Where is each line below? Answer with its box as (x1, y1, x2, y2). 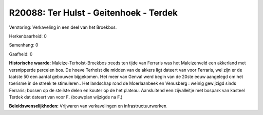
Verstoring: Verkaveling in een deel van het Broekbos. (9, 24, 117, 30)
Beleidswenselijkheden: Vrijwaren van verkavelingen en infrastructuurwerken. (9, 103, 168, 109)
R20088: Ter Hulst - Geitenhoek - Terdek (9, 7, 178, 18)
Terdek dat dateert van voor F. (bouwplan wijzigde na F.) (9, 94, 123, 100)
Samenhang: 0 (9, 42, 38, 48)
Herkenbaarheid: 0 (9, 33, 47, 39)
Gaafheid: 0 (9, 51, 33, 57)
